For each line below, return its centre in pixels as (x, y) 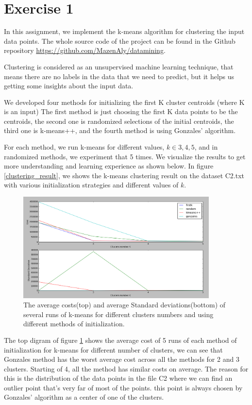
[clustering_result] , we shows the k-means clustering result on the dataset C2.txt (124, 175)
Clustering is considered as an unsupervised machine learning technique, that (119, 66)
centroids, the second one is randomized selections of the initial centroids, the (119, 121)
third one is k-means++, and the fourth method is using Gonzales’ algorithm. (120, 130)
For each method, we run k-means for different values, (84, 147)
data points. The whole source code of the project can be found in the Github (120, 41)
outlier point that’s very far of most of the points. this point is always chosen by (123, 387)
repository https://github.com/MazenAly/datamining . (85, 50)
